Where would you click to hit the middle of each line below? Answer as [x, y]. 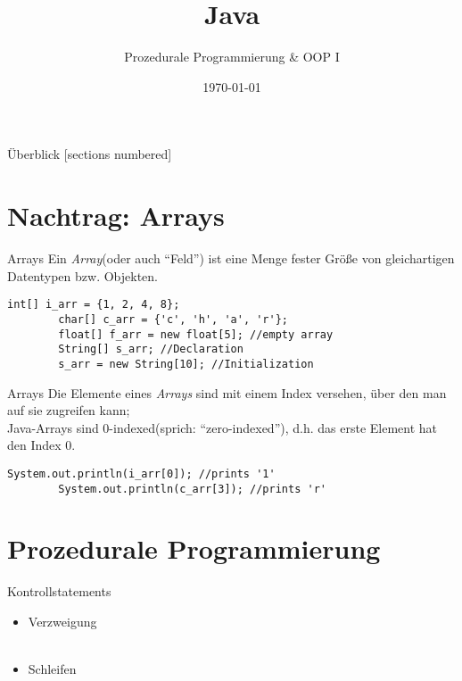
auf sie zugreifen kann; [69, 410]
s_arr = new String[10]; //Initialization [186, 364]
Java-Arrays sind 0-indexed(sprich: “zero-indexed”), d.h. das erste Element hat [223, 427]
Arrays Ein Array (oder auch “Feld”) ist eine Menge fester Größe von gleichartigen [231, 258]
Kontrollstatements [59, 591]
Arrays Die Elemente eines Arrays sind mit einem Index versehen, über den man [227, 392]
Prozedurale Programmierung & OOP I [232, 57]
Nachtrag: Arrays [116, 216]
